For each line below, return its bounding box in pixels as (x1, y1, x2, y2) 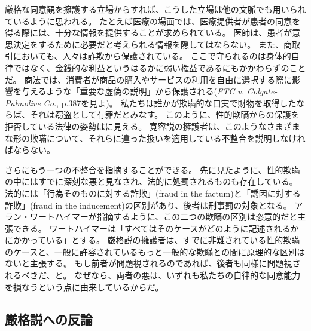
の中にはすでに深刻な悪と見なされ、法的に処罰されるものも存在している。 (5, 175, 298, 188)
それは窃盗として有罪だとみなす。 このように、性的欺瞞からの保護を (29, 108, 300, 121)
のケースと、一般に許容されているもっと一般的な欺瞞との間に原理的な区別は (5, 245, 306, 258)
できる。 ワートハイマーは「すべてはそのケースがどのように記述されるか (13, 222, 299, 234)
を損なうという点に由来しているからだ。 (5, 280, 164, 293)
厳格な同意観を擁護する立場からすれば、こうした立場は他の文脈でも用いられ (5, 3, 306, 15)
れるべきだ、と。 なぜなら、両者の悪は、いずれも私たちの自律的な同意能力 (5, 269, 301, 281)
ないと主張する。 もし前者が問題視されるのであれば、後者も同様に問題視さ (5, 257, 301, 269)
